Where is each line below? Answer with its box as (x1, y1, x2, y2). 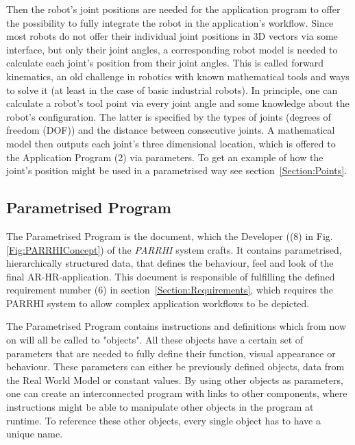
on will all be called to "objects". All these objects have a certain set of (6, 333, 304, 347)
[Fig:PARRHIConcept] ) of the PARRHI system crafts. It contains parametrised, (6, 242, 342, 256)
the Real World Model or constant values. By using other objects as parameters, (6, 372, 343, 387)
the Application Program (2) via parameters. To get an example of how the (6, 149, 323, 164)
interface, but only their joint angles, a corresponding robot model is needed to (6, 42, 338, 56)
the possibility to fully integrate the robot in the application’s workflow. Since (6, 15, 334, 29)
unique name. (6, 426, 63, 441)
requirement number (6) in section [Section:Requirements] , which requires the (6, 282, 334, 297)
